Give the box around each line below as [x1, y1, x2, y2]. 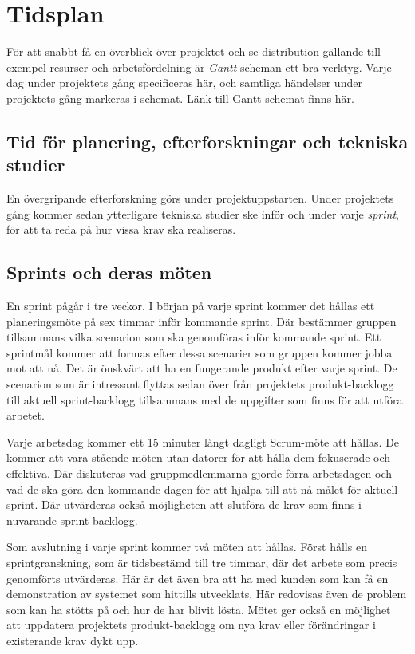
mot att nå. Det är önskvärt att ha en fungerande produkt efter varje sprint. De [6, 360, 397, 376]
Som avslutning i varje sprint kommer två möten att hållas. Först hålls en [6, 538, 367, 555]
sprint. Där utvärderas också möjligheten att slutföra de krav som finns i [6, 496, 362, 513]
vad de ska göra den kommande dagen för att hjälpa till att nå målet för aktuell [6, 480, 398, 497]
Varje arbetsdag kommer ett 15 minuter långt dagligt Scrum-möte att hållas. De [6, 433, 400, 450]
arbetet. [6, 407, 45, 424]
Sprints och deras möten [6, 260, 212, 285]
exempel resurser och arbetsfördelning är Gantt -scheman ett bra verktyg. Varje [6, 58, 392, 75]
